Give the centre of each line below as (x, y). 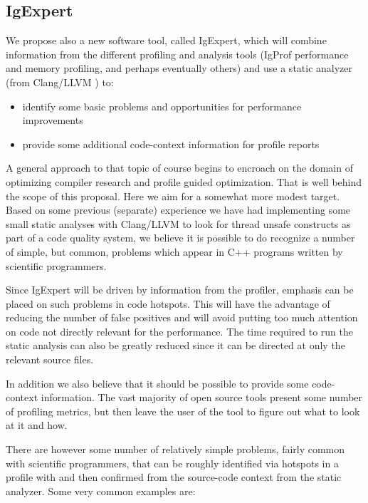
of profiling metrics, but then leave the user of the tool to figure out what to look (183, 411)
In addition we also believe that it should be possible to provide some (157, 383)
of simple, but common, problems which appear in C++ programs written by (174, 251)
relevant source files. (50, 359)
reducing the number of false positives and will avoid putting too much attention (182, 317)
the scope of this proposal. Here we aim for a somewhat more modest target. (173, 196)
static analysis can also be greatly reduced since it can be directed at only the (175, 345)
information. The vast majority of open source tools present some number (202, 397)
